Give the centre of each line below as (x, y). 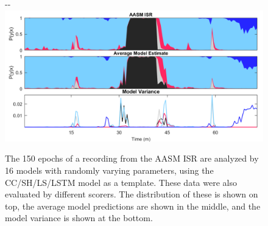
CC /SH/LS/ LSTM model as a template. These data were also (121, 182)
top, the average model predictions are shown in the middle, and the (133, 206)
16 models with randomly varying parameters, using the (109, 170)
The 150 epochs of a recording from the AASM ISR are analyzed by (132, 158)
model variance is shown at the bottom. (79, 218)
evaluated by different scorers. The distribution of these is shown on (132, 194)
